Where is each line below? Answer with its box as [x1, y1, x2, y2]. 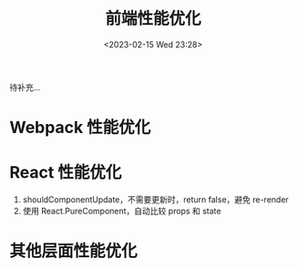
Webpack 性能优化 [9, 118, 151, 138]
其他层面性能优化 [9, 241, 139, 262]
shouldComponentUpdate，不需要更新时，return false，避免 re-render [22, 194, 289, 205]
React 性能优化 [9, 162, 122, 183]
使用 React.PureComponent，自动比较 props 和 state [22, 206, 221, 217]
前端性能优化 [104, 8, 201, 29]
